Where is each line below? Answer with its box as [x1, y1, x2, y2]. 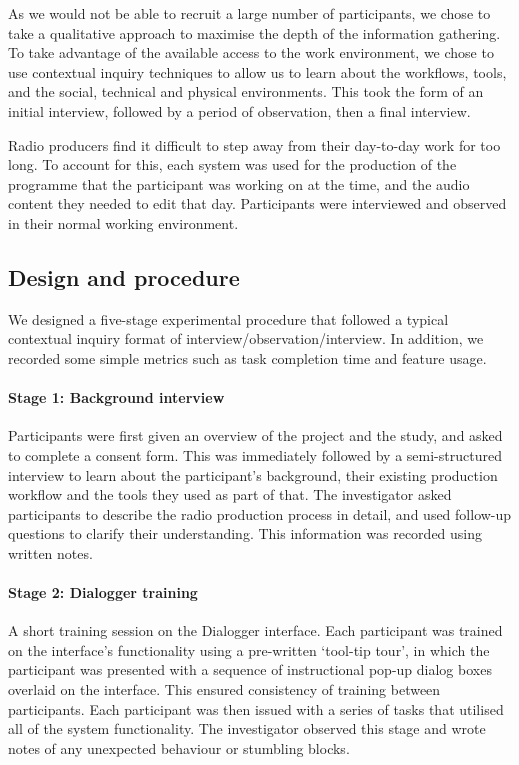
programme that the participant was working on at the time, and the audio [8, 173, 470, 194]
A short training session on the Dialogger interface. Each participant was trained [8, 620, 503, 641]
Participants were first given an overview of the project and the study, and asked [8, 425, 503, 446]
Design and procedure [8, 261, 240, 292]
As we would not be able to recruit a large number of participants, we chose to [8, 3, 491, 23]
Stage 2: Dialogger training [8, 582, 198, 603]
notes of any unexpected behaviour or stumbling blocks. [8, 737, 350, 758]
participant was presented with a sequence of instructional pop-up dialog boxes [8, 659, 492, 680]
